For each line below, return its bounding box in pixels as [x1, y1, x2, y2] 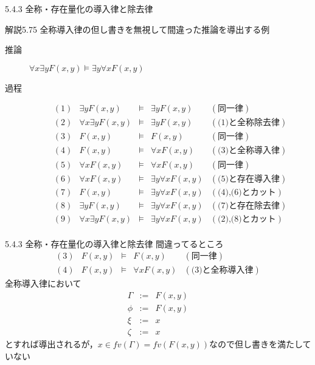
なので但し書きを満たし [209, 338, 303, 350]
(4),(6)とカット [218, 188, 276, 197]
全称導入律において [5, 277, 81, 290]
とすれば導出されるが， [5, 338, 98, 350]
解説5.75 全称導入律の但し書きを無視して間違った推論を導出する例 [5, 22, 270, 35]
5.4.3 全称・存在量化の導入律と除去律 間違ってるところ [5, 237, 224, 250]
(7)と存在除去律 [218, 201, 280, 210]
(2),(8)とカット [218, 214, 276, 223]
